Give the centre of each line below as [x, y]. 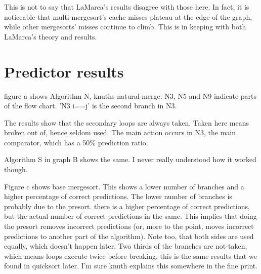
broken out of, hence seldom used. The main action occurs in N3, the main [120, 132]
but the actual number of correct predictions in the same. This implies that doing [130, 216]
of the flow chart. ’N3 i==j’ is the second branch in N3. [91, 106]
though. [16, 169]
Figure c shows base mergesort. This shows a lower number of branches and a [124, 186]
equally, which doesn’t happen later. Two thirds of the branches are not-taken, [126, 246]
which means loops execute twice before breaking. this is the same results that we [130, 256]
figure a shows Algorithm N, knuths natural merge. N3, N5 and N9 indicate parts [130, 95]
